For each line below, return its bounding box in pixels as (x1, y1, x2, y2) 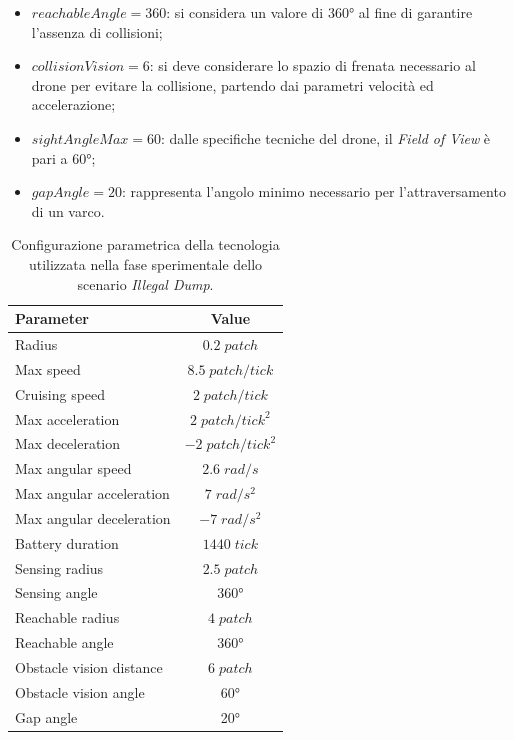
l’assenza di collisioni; (31, 21, 163, 42)
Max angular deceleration (15, 507, 171, 528)
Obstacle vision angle (15, 681, 145, 702)
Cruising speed (15, 383, 106, 404)
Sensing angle (15, 582, 98, 603)
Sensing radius (15, 557, 104, 578)
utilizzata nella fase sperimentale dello (28, 253, 263, 274)
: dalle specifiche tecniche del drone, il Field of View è (161, 127, 491, 148)
